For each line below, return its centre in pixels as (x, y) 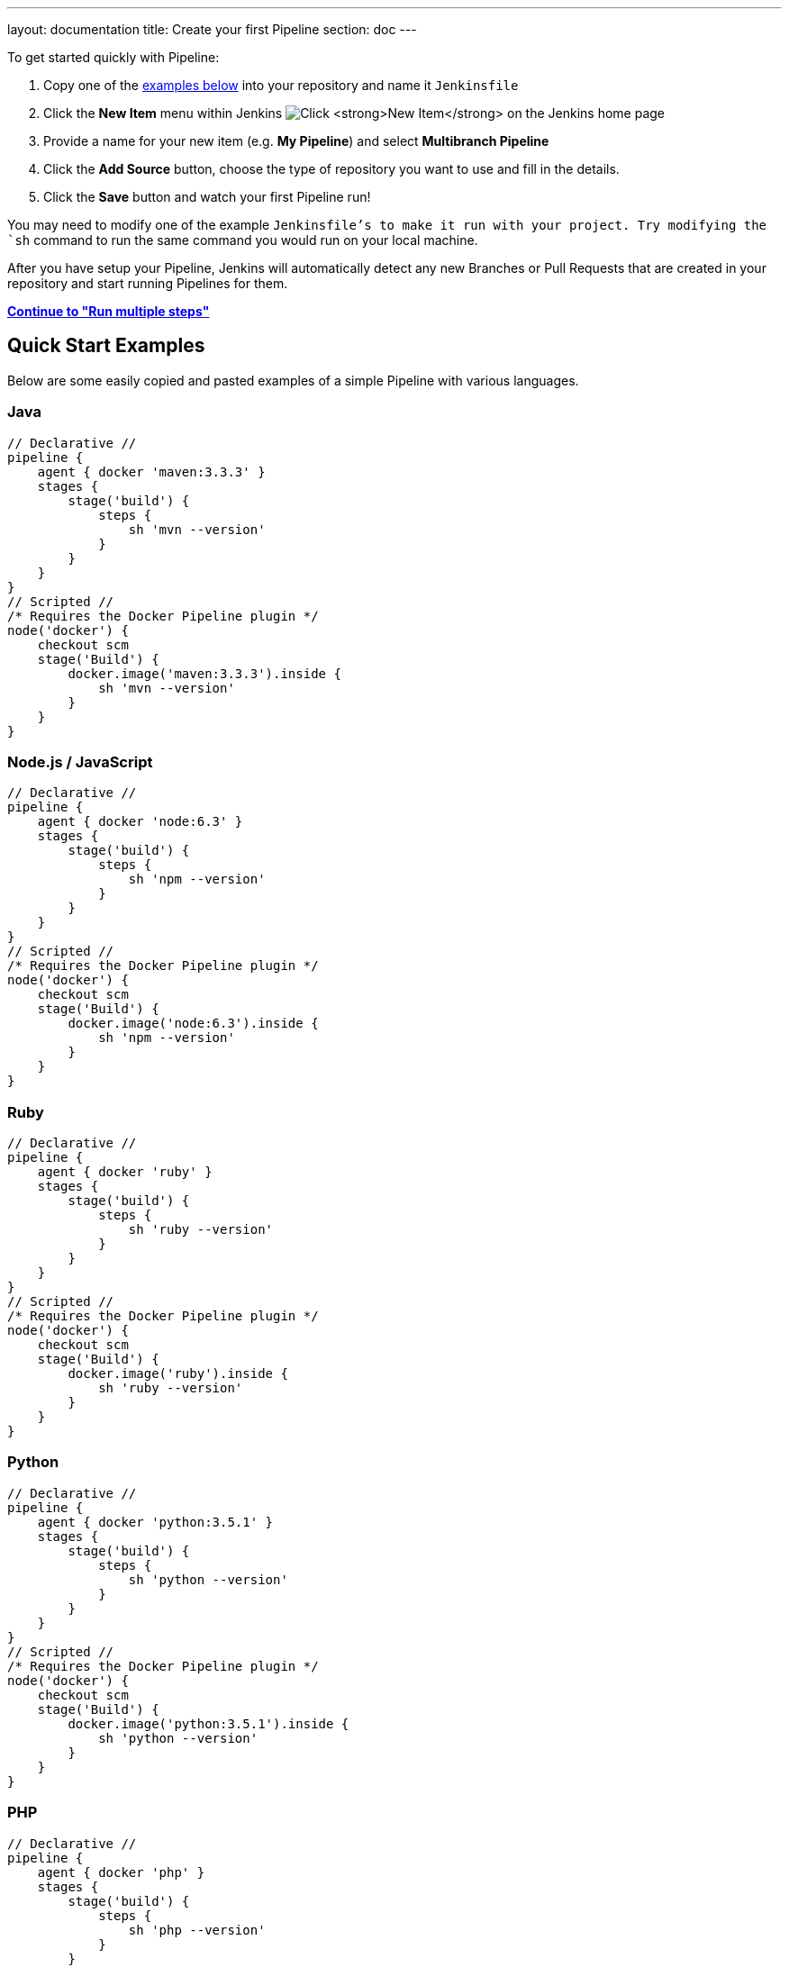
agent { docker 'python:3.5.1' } (155, 1522)
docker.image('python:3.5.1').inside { (209, 1723)
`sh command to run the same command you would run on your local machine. (243, 240)
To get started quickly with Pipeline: (113, 57)
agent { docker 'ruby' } (125, 1172)
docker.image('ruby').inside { (178, 1374)
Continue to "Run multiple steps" (109, 311)
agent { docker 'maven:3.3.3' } (151, 471)
